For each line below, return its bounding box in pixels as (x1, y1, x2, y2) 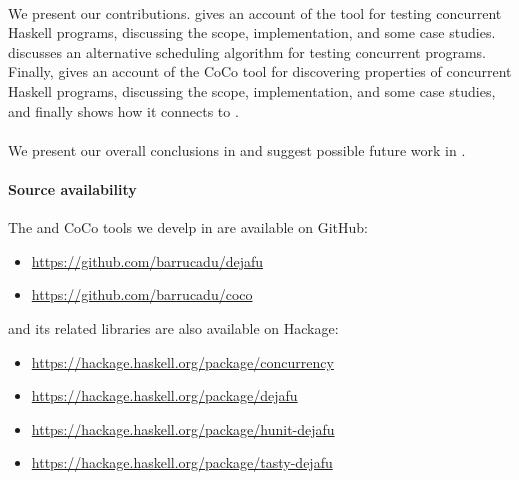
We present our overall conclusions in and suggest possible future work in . (8, 139, 466, 160)
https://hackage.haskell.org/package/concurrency (31, 351, 334, 372)
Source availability (8, 178, 137, 199)
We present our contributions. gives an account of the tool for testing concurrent (8, 2, 502, 23)
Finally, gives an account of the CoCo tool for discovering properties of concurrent (8, 61, 512, 82)
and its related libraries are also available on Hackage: (8, 317, 339, 338)
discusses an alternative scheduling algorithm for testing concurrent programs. (8, 41, 486, 62)
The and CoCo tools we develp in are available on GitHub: (8, 217, 368, 238)
